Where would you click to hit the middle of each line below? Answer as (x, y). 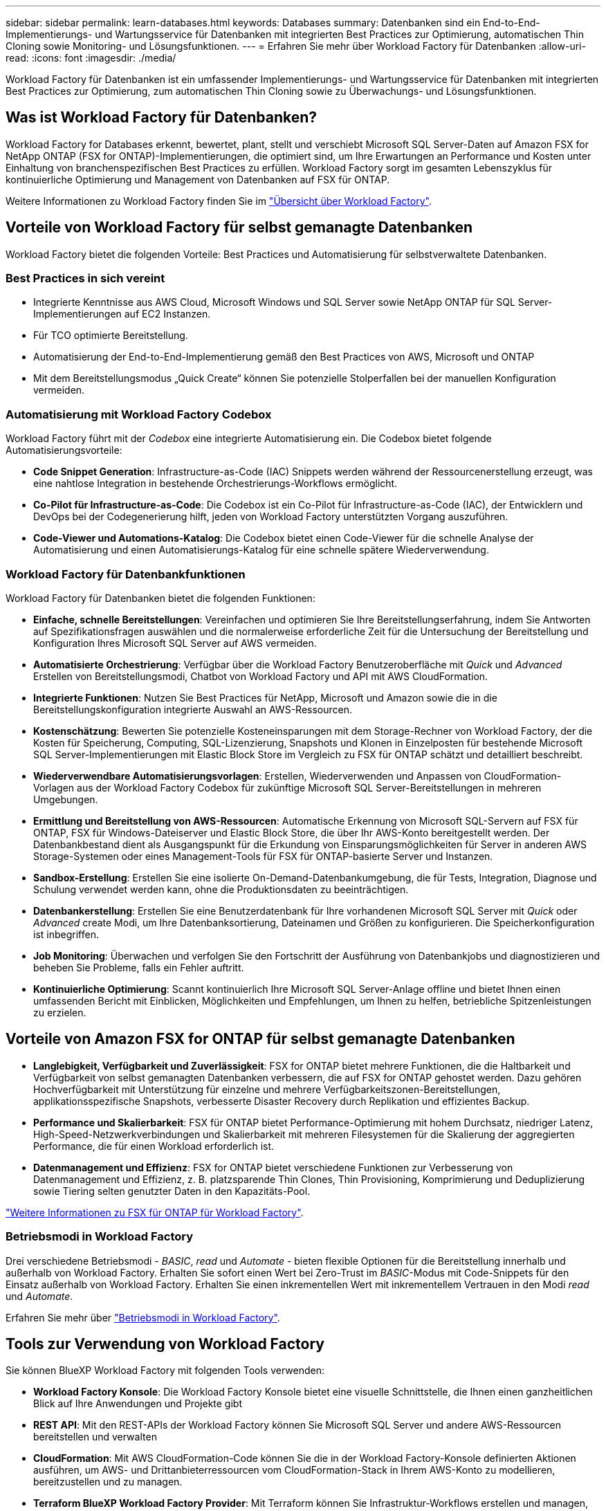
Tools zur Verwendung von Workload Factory (165, 1344)
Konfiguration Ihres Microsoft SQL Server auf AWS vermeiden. (175, 643)
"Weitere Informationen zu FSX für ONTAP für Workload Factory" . (155, 1212)
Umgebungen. (66, 799)
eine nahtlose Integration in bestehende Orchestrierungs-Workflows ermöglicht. (215, 484)
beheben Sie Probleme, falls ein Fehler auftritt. (139, 967)
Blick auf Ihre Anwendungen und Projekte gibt (138, 1404)
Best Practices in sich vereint (85, 278)
